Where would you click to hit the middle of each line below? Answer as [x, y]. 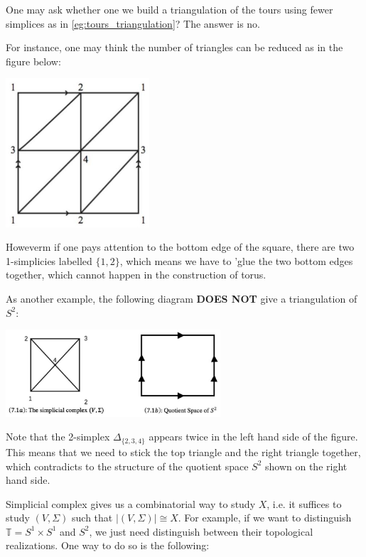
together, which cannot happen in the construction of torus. [136, 275]
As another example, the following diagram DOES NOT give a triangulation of [182, 298]
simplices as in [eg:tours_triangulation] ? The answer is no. [133, 23]
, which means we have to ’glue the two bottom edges [236, 260]
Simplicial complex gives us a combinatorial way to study [131, 503]
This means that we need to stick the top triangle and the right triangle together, [183, 451]
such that [92, 518]
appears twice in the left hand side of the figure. [253, 437]
